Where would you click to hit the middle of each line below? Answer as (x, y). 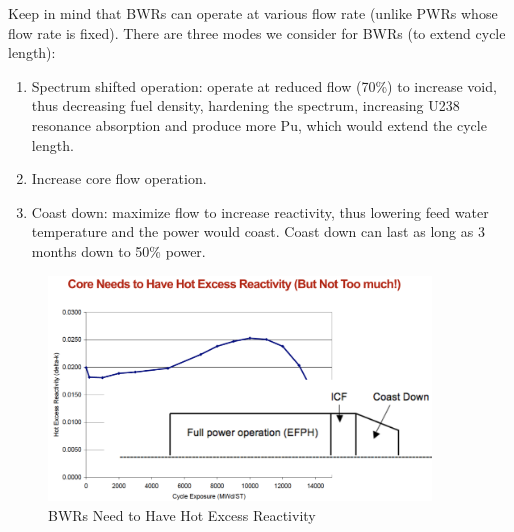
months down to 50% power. (118, 250)
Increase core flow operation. (119, 178)
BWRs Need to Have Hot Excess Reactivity (182, 514)
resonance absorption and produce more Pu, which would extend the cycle (259, 124)
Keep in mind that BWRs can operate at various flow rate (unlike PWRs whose (253, 13)
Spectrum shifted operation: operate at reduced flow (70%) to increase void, (264, 85)
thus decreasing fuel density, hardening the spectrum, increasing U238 (245, 105)
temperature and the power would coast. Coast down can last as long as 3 (258, 231)
